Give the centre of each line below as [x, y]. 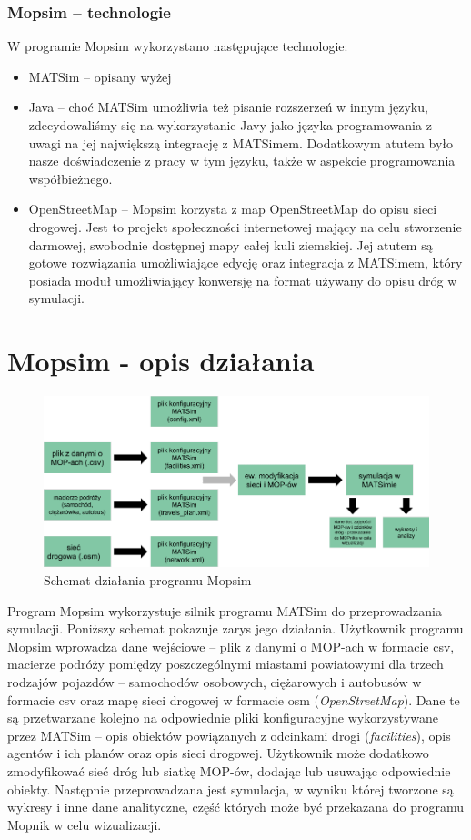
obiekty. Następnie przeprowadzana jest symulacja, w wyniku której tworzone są [230, 789]
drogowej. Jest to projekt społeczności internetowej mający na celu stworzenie [245, 226]
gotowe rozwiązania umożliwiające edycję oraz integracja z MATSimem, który [246, 263]
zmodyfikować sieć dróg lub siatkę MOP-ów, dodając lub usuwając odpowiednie [229, 770]
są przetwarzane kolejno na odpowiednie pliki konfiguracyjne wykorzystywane [223, 718]
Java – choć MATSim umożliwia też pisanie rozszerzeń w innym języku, [228, 107]
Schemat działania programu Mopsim [148, 580]
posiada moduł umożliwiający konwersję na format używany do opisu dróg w [243, 280]
